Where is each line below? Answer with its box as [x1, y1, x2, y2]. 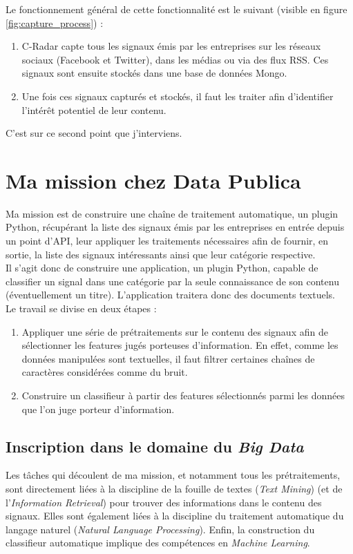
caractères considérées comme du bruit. [21, 365, 188, 379]
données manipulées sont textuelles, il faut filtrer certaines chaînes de [21, 351, 315, 365]
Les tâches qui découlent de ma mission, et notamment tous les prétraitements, [6, 468, 341, 482]
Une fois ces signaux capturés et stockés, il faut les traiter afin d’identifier [21, 88, 334, 103]
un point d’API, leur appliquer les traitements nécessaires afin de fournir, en [6, 233, 329, 248]
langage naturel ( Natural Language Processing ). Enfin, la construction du [6, 522, 315, 536]
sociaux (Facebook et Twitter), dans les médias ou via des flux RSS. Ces [21, 52, 329, 66]
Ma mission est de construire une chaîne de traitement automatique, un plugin [6, 206, 338, 220]
